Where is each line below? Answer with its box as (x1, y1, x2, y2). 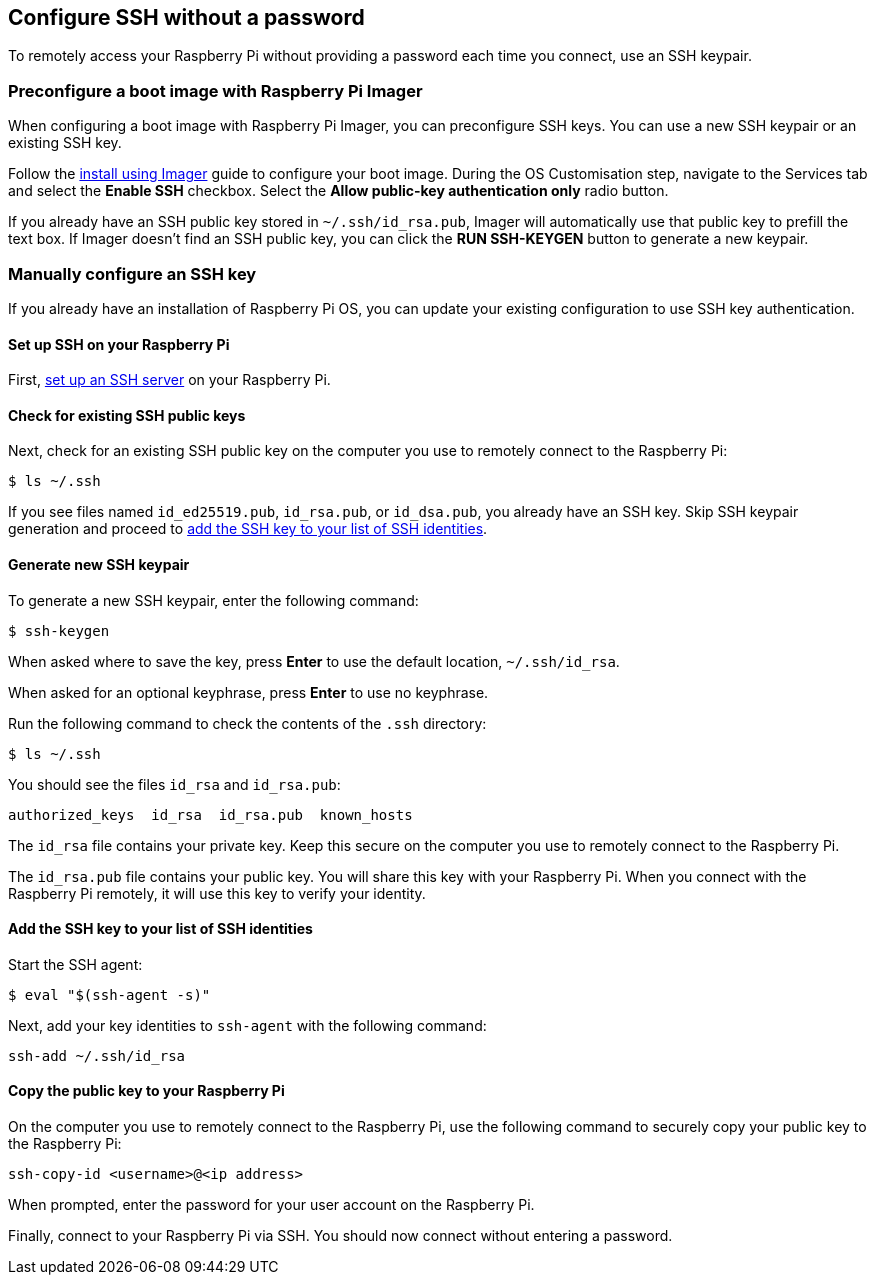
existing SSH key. (8, 134, 122, 152)
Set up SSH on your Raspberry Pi (8, 335, 230, 353)
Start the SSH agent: (8, 955, 143, 973)
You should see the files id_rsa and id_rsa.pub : (8, 775, 341, 793)
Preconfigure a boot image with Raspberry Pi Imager (8, 80, 423, 101)
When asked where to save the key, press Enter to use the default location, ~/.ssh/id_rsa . (8, 652, 620, 670)
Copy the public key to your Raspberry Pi (8, 1082, 285, 1100)
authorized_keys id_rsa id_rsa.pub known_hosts (8, 806, 413, 823)
